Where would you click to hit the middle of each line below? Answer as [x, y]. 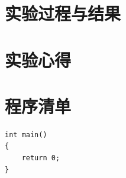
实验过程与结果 [63, 13]
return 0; [41, 158]
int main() [26, 135]
